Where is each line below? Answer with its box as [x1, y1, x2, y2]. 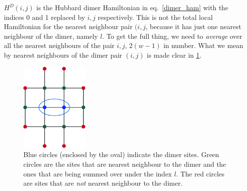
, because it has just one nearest [145, 21, 242, 32]
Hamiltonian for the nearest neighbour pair [4, 21, 133, 32]
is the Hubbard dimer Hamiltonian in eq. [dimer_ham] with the [36, 2, 228, 12]
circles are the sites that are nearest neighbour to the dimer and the [23, 159, 226, 169]
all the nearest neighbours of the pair [4, 40, 115, 50]
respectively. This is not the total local [97, 12, 213, 22]
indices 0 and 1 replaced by [4, 12, 85, 22]
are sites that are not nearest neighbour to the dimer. [23, 178, 183, 188]
